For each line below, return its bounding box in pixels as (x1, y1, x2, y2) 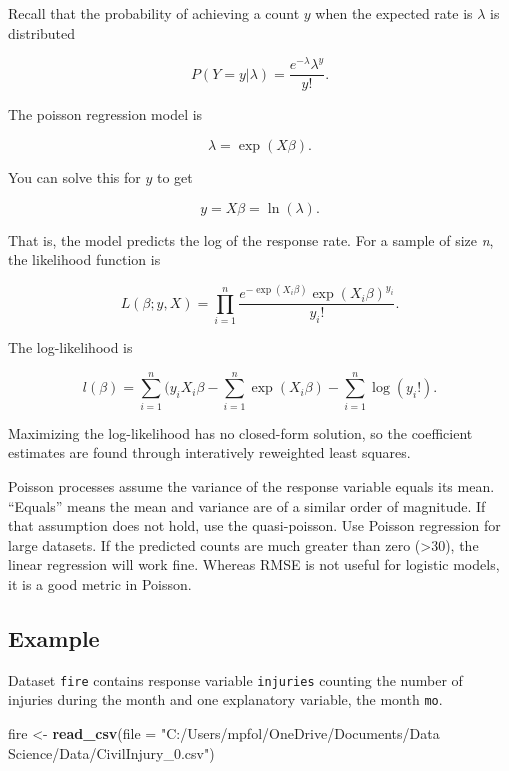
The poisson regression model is (8, 104, 203, 125)
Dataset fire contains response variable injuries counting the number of (8, 669, 463, 690)
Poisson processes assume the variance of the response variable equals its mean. (8, 475, 495, 496)
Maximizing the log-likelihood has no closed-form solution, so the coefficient (8, 422, 473, 443)
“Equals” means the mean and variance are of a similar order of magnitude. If (8, 495, 486, 516)
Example (8, 622, 100, 653)
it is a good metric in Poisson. (8, 573, 192, 594)
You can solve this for (8, 166, 141, 187)
